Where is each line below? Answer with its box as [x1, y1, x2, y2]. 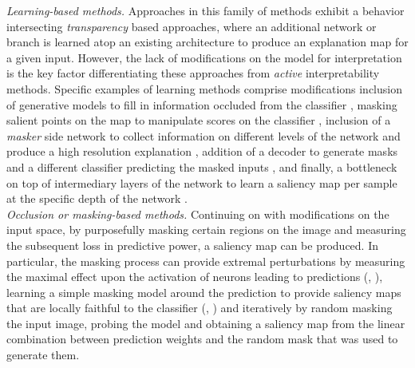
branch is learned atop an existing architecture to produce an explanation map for [6, 34, 409, 50]
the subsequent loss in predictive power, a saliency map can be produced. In [6, 236, 378, 253]
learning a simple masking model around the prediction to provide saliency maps [6, 283, 401, 300]
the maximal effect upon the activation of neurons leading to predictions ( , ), [6, 268, 383, 285]
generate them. [6, 346, 80, 363]
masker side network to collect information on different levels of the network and [6, 127, 401, 144]
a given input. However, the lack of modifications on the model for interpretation [6, 49, 402, 65]
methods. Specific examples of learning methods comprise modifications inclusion [6, 80, 402, 97]
